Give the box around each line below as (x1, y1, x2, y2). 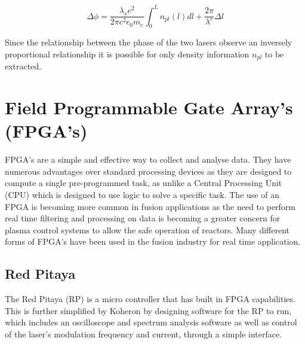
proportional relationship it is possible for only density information (5, 47, 249, 60)
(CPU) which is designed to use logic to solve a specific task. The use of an (5, 188, 279, 201)
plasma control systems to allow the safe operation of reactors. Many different (5, 223, 290, 236)
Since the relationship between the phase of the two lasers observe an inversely (5, 36, 292, 48)
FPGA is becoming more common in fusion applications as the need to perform (5, 200, 296, 212)
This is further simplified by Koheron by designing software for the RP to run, (5, 304, 292, 316)
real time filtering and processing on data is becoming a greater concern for (5, 212, 281, 224)
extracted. (5, 60, 42, 72)
